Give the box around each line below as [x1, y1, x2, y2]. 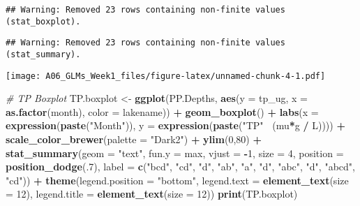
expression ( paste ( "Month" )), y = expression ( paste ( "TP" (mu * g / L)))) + [6, 118, 345, 133]
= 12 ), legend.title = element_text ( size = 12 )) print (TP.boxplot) [6, 186, 298, 201]
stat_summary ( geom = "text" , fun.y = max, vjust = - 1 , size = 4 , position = [6, 145, 344, 160]
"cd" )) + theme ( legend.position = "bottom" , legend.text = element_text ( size [6, 172, 349, 187]
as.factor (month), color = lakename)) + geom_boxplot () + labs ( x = [6, 104, 319, 119]
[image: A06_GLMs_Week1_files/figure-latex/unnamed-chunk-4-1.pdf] [6, 71, 326, 81]
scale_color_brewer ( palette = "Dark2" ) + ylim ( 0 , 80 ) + [6, 132, 262, 147]
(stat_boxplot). [6, 16, 81, 27]
